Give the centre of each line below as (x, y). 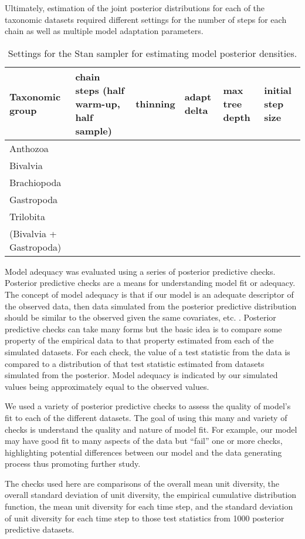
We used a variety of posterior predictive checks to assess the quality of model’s (148, 406)
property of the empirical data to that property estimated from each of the (139, 340)
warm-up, (98, 103)
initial (278, 90)
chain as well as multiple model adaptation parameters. (104, 31)
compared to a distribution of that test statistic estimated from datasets (135, 363)
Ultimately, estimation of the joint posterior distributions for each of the (135, 8)
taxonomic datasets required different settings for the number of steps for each (146, 19)
